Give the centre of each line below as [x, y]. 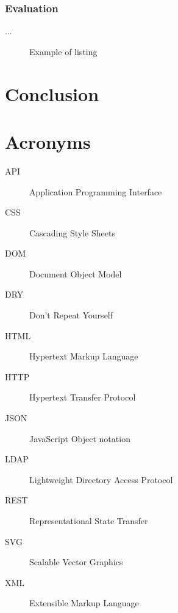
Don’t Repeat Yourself [71, 315]
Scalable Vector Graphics [76, 562]
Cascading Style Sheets [72, 232]
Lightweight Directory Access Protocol [101, 479]
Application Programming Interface [96, 191]
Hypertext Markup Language [84, 356]
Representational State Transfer [89, 521]
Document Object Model [76, 273]
